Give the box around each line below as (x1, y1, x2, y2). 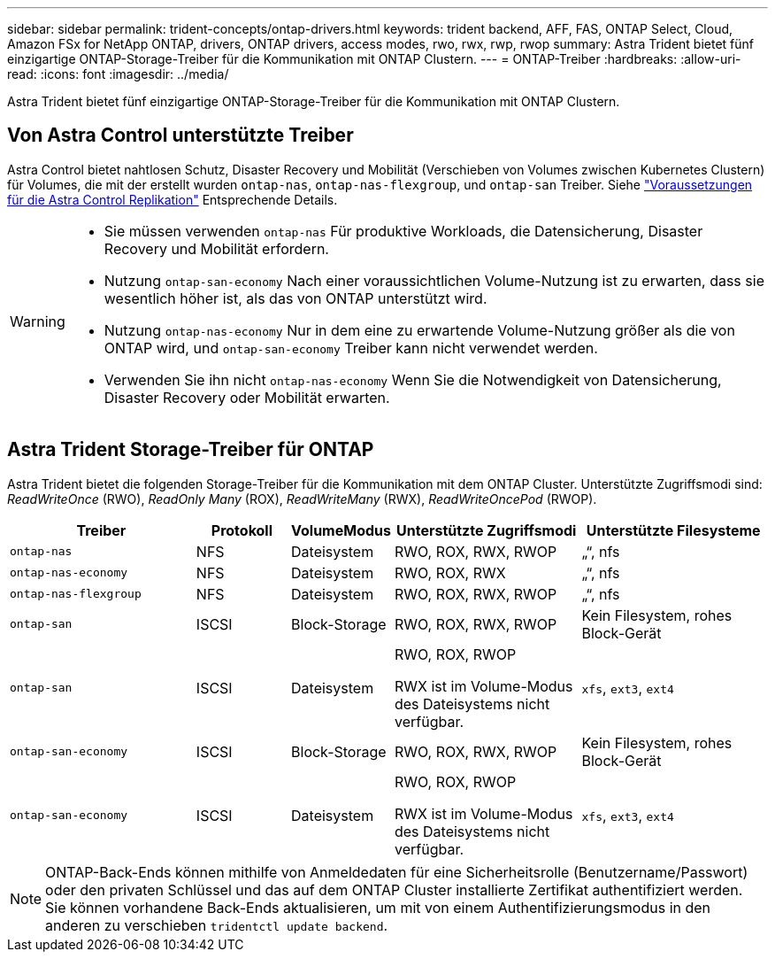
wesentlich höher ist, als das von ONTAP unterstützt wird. (104, 289, 487, 307)
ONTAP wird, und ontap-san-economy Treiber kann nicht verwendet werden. (104, 338, 598, 357)
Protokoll (211, 521, 273, 539)
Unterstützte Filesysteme (586, 521, 761, 539)
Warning (10, 312, 65, 330)
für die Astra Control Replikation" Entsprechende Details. (7, 191, 338, 207)
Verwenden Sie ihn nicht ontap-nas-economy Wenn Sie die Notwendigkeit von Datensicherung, (104, 370, 722, 389)
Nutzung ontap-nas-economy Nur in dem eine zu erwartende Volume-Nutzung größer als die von (104, 321, 735, 339)
